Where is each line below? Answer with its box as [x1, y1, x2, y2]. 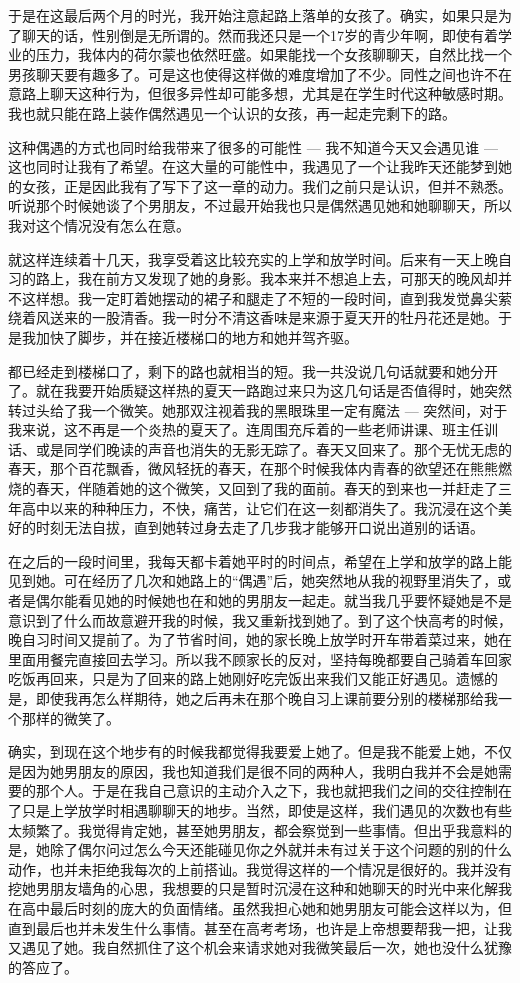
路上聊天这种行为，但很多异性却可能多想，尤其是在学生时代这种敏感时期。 [21, 83, 512, 104]
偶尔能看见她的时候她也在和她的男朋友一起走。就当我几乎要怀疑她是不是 [35, 590, 512, 611]
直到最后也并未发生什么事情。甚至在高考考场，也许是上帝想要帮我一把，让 [8, 917, 498, 938]
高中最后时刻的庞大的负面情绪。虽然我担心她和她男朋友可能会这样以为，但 [21, 897, 512, 918]
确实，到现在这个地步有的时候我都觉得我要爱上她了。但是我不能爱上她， [8, 741, 484, 762]
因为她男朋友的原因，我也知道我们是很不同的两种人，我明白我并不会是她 [21, 760, 498, 781]
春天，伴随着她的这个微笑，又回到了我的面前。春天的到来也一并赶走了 [35, 478, 498, 499]
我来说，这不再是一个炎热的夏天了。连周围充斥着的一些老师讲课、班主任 [8, 419, 484, 440]
